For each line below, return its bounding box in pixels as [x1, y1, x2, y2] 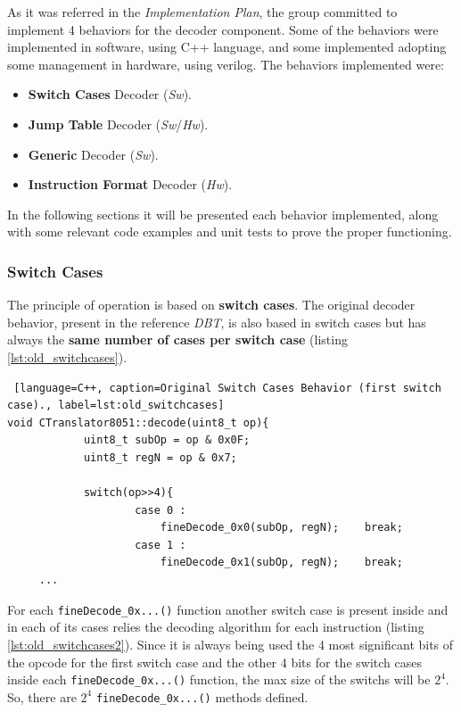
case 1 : [135, 538, 186, 551]
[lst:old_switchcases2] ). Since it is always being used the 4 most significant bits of [7, 634, 454, 653]
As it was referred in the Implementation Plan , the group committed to [7, 3, 398, 21]
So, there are [7, 687, 77, 706]
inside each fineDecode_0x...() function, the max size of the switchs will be [7, 670, 431, 689]
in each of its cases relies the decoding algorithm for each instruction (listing [7, 617, 424, 636]
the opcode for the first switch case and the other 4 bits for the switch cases [7, 652, 422, 671]
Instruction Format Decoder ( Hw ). [28, 175, 233, 194]
